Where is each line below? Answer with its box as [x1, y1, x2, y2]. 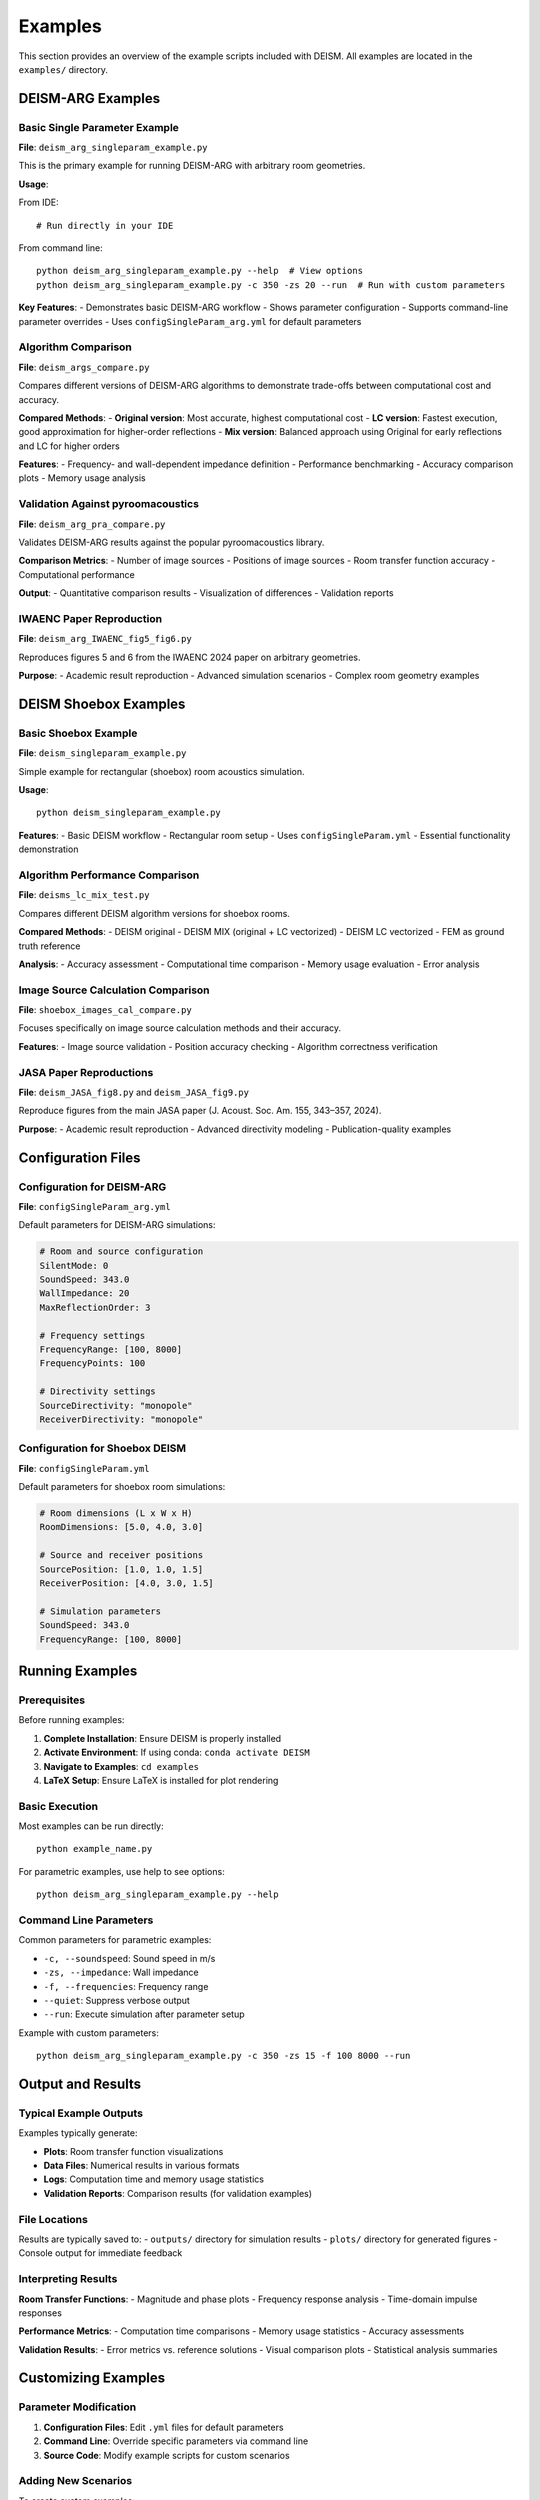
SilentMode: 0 [39, 1260, 109, 1271]
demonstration [18, 843, 79, 855]
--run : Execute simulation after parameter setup [43, 2008, 245, 2020]
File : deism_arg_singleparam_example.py [18, 141, 208, 154]
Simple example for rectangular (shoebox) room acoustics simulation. [18, 765, 305, 777]
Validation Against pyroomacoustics [18, 497, 200, 511]
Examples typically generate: [18, 2127, 138, 2139]
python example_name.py [36, 1843, 153, 1855]
